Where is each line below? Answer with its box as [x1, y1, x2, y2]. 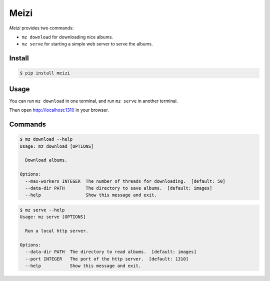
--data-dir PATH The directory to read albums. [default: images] [25, 249, 197, 255]
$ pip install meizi [19, 70, 70, 76]
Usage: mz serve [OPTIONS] [19, 214, 86, 220]
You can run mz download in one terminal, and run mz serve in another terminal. [9, 98, 178, 104]
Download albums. [25, 157, 67, 163]
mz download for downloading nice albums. [21, 34, 113, 40]
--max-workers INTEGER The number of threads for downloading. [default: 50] [25, 178, 226, 184]
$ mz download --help [19, 136, 73, 142]
